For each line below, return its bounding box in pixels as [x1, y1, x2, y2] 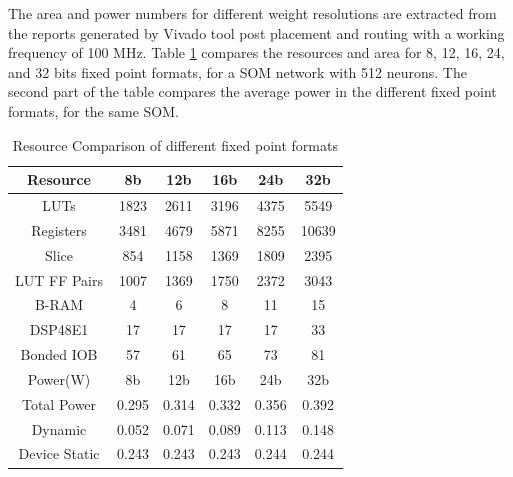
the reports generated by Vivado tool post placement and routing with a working [8, 22, 505, 43]
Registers [31, 219, 87, 240]
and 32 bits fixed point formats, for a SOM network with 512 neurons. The [8, 61, 467, 82]
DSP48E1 [29, 319, 89, 340]
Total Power [21, 393, 97, 414]
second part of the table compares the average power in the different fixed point [8, 81, 497, 102]
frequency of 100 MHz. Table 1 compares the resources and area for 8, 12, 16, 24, [8, 42, 505, 63]
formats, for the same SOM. [8, 100, 179, 121]
